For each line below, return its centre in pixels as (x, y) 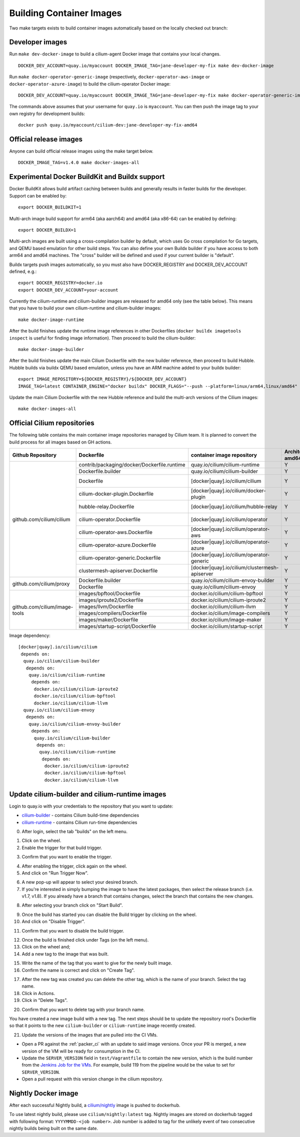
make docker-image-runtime (51, 319)
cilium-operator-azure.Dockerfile (117, 545)
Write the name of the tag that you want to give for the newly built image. (97, 963)
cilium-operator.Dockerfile (110, 519)
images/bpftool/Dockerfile (109, 593)
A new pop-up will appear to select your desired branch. (80, 882)
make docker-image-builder (51, 349)
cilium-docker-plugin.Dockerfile (116, 494)
